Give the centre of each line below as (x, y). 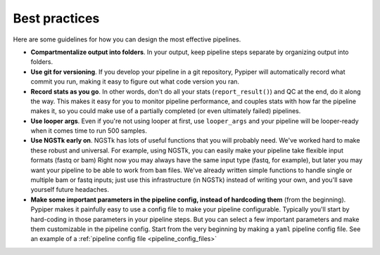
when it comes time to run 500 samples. (89, 131)
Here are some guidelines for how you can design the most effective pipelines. (127, 39)
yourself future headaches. (70, 190)
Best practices (56, 18)
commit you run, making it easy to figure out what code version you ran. (135, 81)
